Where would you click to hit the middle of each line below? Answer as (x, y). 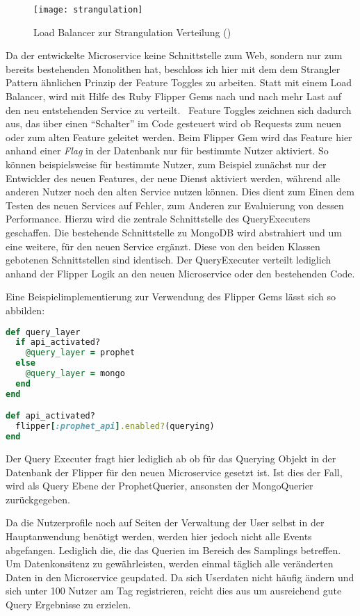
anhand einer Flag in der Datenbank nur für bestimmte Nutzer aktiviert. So (167, 151)
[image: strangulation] (88, 10)
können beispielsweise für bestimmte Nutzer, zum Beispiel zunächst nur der (166, 164)
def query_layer (43, 332)
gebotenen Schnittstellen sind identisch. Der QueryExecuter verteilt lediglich (169, 260)
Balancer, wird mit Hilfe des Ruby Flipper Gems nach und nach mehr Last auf (174, 96)
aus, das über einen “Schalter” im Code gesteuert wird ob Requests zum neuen (173, 123)
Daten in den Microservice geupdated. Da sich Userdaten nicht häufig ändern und (180, 577)
